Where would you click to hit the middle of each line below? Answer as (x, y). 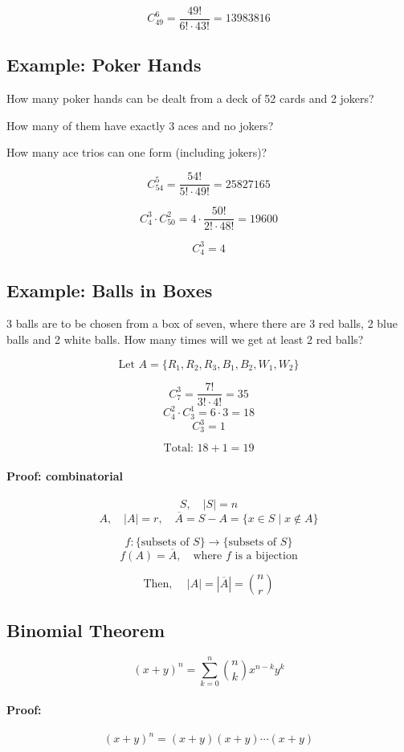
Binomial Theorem (86, 630)
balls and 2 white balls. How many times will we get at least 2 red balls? (185, 339)
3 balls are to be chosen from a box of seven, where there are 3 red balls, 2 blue (202, 323)
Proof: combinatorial (65, 476)
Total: (178, 449)
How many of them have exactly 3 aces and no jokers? (140, 125)
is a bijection (266, 556)
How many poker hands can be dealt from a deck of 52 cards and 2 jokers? (190, 98)
